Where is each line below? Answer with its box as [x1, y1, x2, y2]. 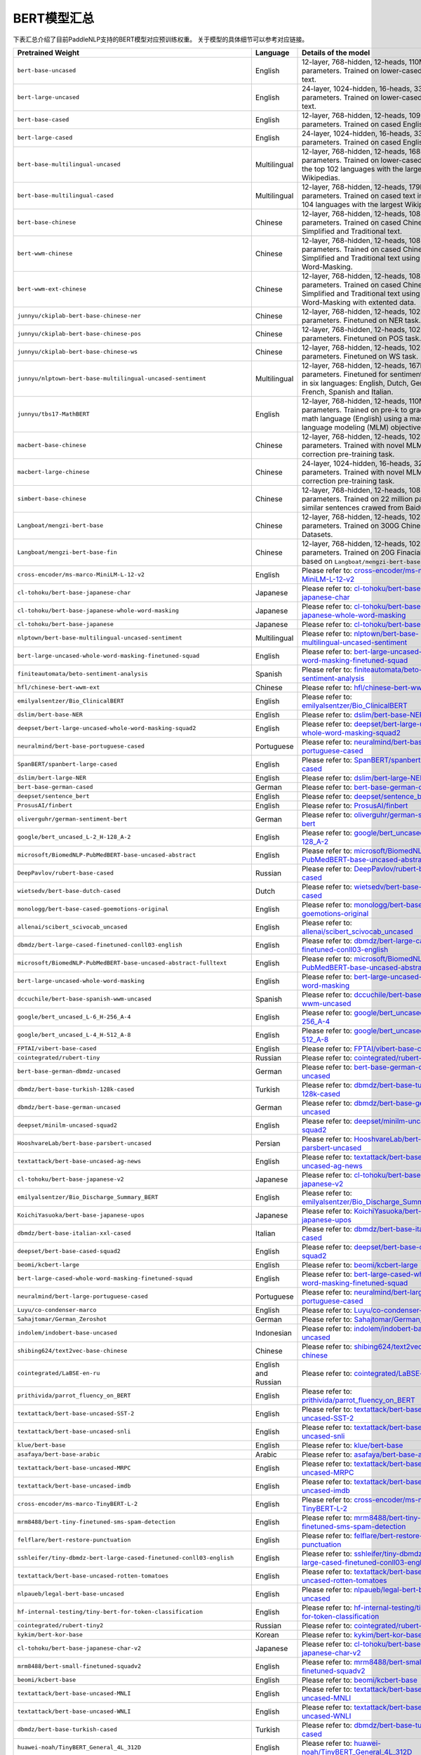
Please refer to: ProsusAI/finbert [302, 800, 408, 810]
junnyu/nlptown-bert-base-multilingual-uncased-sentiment [17, 375, 207, 383]
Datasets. [302, 529, 333, 539]
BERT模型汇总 [13, 11, 95, 26]
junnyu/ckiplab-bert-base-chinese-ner [17, 312, 142, 319]
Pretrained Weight [17, 48, 80, 58]
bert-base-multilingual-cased [17, 192, 114, 199]
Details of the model [302, 48, 370, 58]
